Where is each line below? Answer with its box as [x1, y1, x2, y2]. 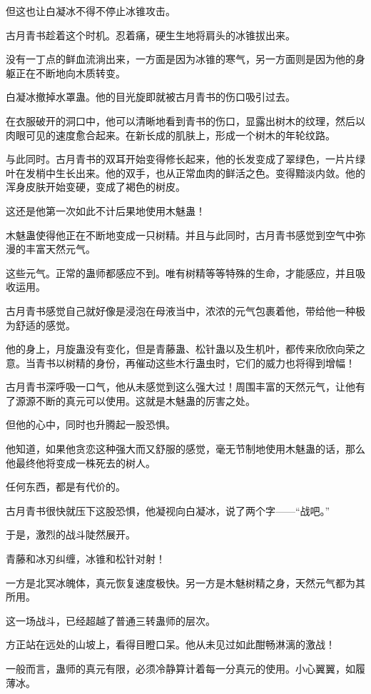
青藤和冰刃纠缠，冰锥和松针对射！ [6, 551, 166, 566]
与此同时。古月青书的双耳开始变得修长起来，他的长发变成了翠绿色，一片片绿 [6, 151, 365, 166]
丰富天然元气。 [25, 241, 96, 256]
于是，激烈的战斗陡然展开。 [6, 527, 136, 542]
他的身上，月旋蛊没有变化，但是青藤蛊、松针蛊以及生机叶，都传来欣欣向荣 [6, 341, 355, 356]
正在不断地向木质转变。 [15, 65, 126, 80]
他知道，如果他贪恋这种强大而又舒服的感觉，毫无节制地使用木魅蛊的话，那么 [6, 441, 365, 456]
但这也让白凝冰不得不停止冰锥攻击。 [6, 4, 176, 18]
